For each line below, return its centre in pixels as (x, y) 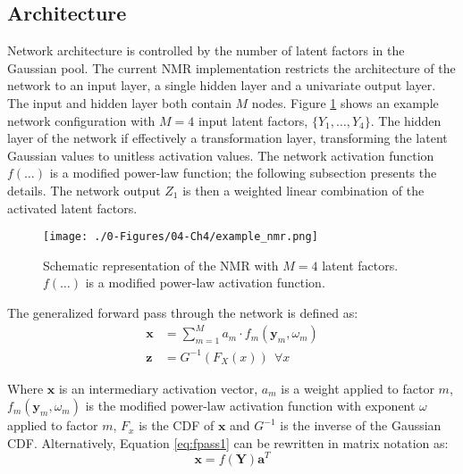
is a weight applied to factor (358, 388)
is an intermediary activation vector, (158, 388)
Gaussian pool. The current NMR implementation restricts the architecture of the (231, 67)
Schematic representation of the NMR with (161, 265)
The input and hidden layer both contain (119, 102)
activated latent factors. (72, 208)
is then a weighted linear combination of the (303, 190)
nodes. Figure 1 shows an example (345, 102)
